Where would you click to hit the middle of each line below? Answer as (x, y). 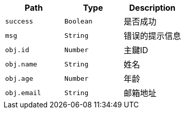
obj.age (19, 78)
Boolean (78, 21)
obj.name (21, 64)
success (19, 21)
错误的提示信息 (153, 36)
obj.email (23, 93)
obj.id (17, 50)
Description (152, 8)
